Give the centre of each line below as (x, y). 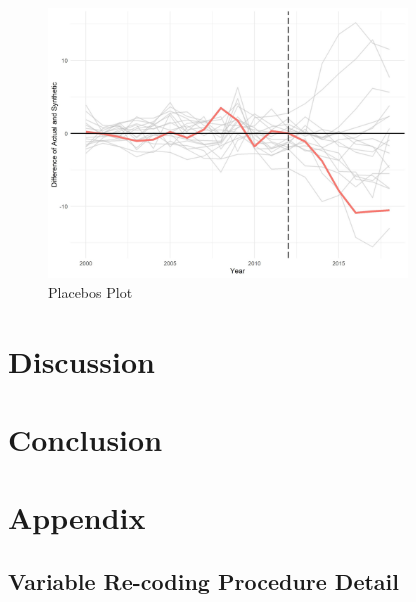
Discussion (81, 360)
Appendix (77, 517)
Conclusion (85, 439)
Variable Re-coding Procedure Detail (203, 580)
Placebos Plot (90, 291)
